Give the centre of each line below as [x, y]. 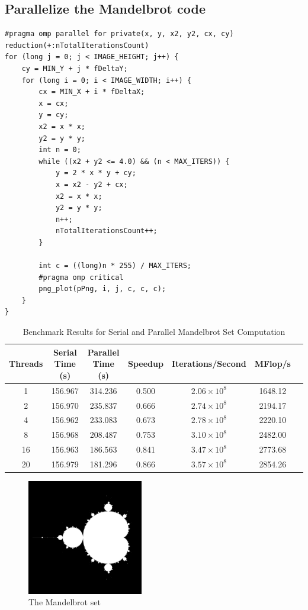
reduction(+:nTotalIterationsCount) [77, 45]
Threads [26, 364]
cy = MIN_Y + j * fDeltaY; [75, 68]
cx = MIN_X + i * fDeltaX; [92, 92]
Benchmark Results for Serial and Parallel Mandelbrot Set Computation [154, 332]
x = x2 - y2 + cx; [92, 184]
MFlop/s [272, 364]
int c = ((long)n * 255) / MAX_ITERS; [115, 266]
